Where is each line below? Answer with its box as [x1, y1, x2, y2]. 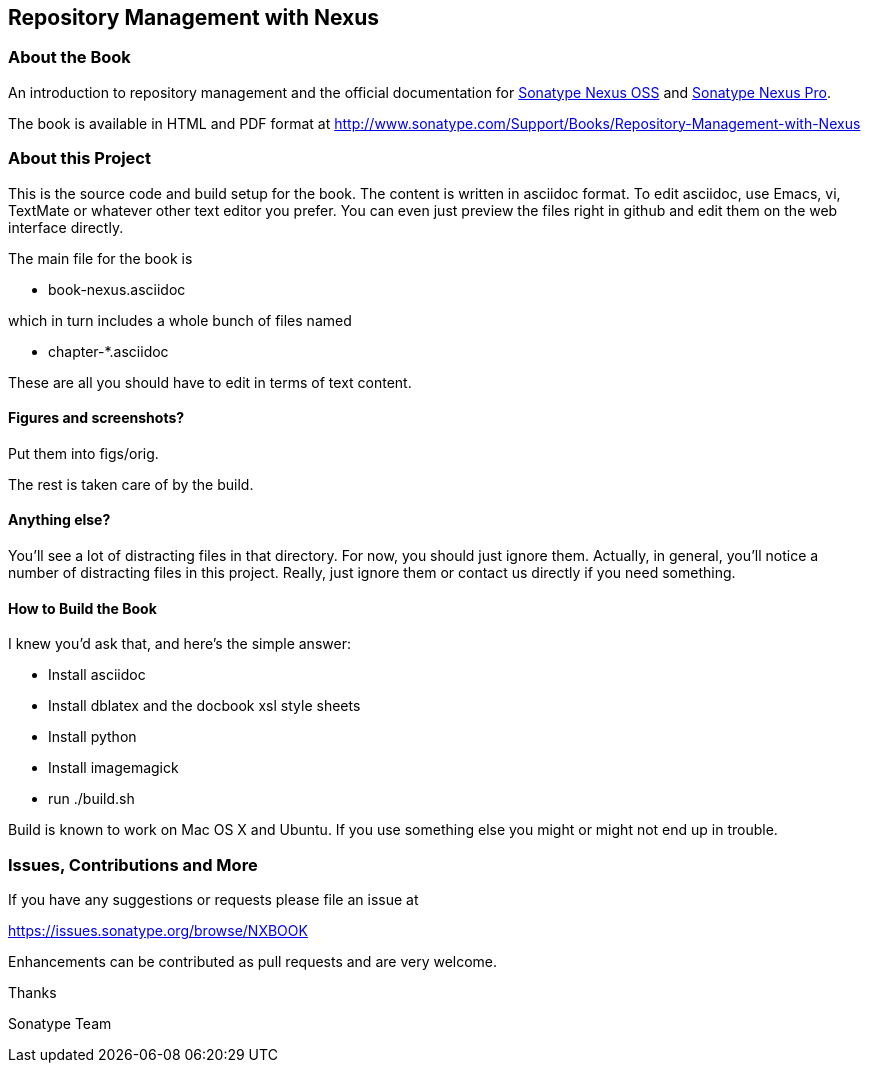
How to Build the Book [8, 599, 157, 617]
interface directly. [8, 218, 124, 236]
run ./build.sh [48, 790, 135, 808]
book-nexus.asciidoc [48, 280, 186, 298]
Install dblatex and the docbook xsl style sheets [48, 697, 361, 715]
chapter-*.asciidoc [48, 342, 169, 360]
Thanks [8, 983, 57, 1001]
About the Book [8, 47, 131, 68]
